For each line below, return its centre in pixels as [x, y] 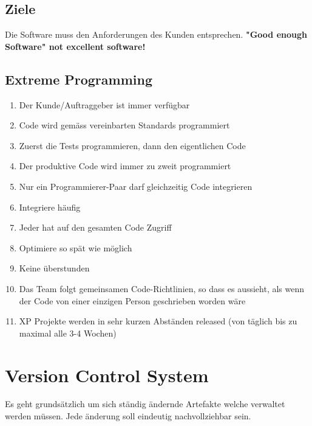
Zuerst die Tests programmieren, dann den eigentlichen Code [132, 145]
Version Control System [107, 375]
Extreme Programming [79, 79]
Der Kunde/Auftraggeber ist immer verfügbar [104, 104]
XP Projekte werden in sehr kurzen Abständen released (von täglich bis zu [158, 321]
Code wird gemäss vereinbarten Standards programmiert [124, 125]
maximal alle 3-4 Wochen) [68, 333]
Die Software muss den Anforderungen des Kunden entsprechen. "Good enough [156, 34]
